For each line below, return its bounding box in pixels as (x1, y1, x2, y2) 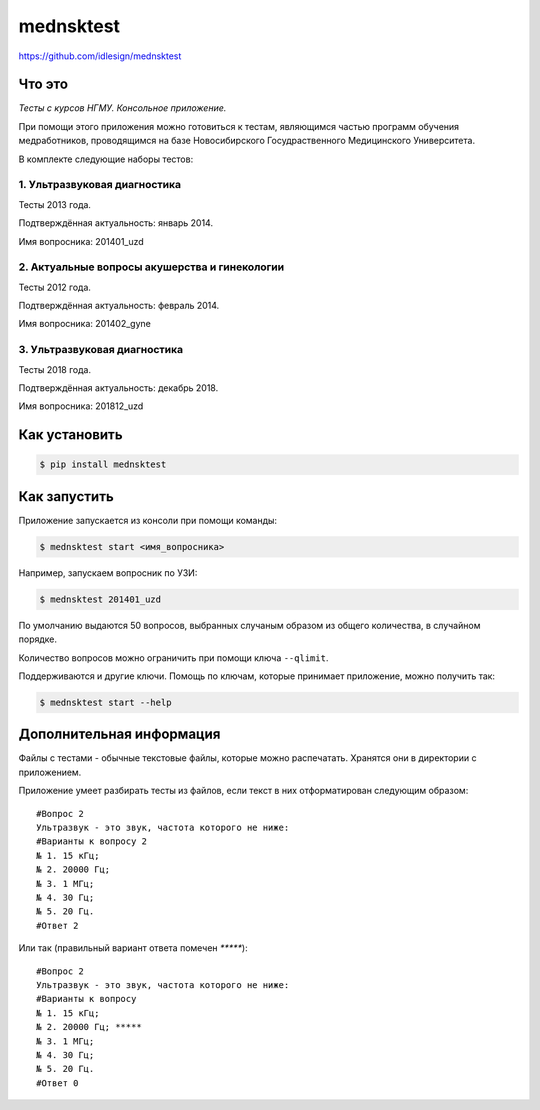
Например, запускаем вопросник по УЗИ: (18, 566, 198, 579)
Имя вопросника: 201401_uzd (18, 235, 144, 247)
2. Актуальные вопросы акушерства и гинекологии (18, 260, 285, 274)
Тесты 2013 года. (18, 198, 92, 210)
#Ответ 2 (36, 920, 79, 931)
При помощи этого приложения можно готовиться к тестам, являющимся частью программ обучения (18, 120, 460, 132)
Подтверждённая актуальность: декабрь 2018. (18, 382, 219, 394)
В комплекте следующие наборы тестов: (18, 153, 194, 165)
